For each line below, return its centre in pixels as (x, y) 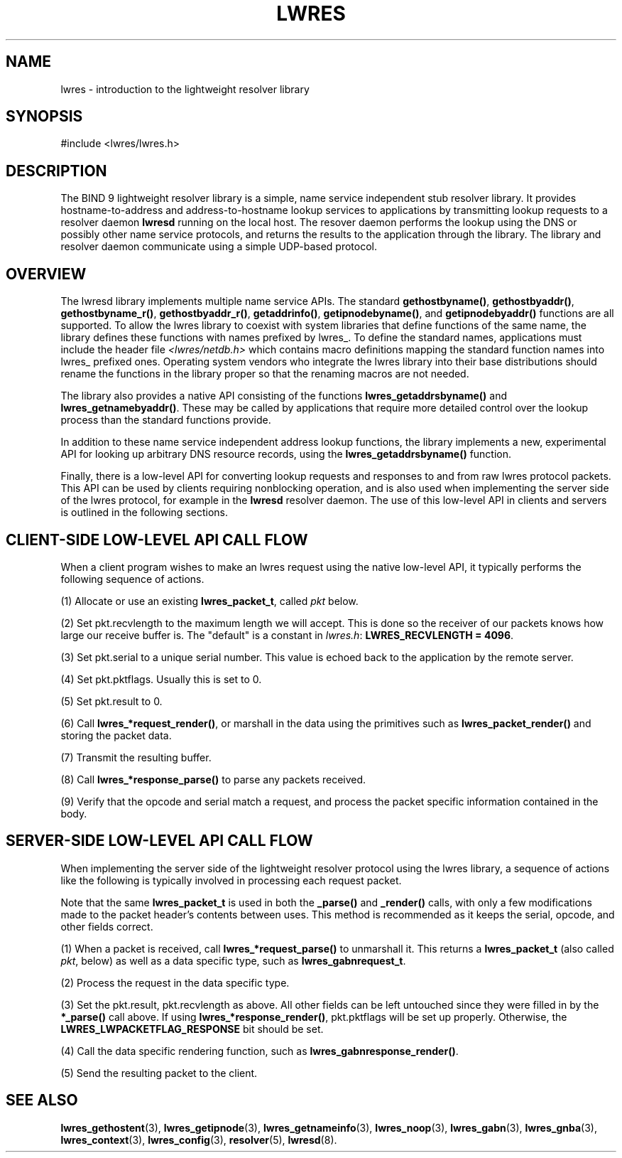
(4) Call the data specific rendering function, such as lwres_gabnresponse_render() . (260, 1051)
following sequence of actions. (132, 579)
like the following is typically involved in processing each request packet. (231, 880)
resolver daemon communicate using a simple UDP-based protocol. (219, 247)
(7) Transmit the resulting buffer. (136, 757)
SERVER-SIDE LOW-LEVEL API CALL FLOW (159, 841)
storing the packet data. (116, 735)
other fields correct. (107, 926)
